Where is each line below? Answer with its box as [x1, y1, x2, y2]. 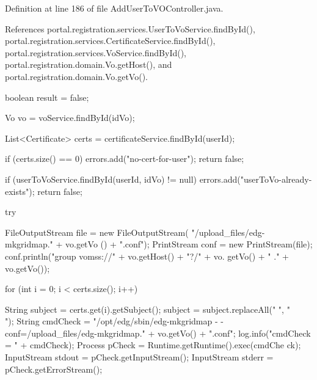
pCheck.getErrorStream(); [5, 362, 103, 375]
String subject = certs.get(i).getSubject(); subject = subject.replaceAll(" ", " [5, 302, 290, 315]
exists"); [5, 185, 35, 197]
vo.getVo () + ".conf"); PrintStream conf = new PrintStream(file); [65, 238, 313, 250]
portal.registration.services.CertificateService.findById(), [5, 34, 216, 47]
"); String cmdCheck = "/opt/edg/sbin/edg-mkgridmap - [5, 315, 218, 327]
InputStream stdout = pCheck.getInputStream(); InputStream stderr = [5, 351, 274, 364]
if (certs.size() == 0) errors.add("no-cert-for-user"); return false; [5, 152, 244, 165]
